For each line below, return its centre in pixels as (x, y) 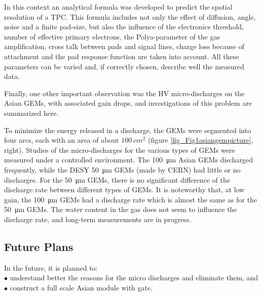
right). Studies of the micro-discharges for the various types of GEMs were (120, 150)
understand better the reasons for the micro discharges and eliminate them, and (134, 278)
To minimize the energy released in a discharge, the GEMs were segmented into (128, 130)
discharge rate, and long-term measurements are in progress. (98, 219)
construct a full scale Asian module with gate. (81, 287)
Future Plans (39, 246)
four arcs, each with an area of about (62, 140)
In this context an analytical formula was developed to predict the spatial (118, 7)
